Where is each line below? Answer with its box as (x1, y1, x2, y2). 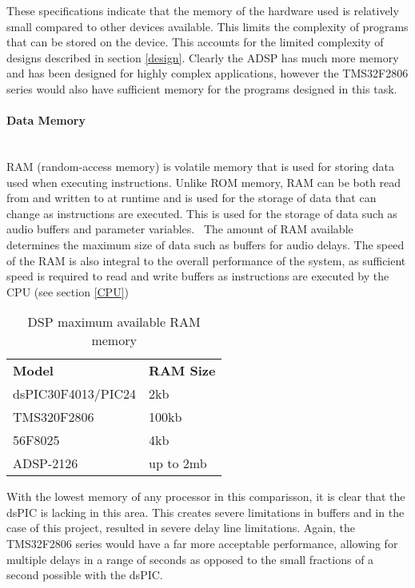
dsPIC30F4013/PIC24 (13, 384, 137, 403)
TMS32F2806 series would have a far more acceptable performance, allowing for (6, 535, 398, 552)
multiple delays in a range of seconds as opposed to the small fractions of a (6, 550, 374, 567)
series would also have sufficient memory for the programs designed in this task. (6, 80, 397, 97)
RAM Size (149, 361, 216, 380)
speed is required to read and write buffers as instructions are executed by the (6, 268, 389, 284)
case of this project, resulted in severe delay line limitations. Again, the (6, 519, 356, 536)
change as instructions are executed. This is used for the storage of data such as (6, 205, 397, 221)
